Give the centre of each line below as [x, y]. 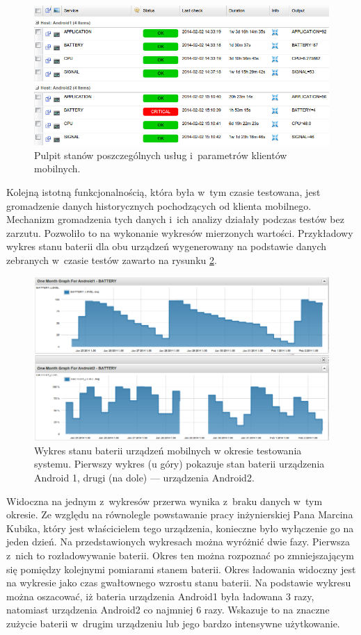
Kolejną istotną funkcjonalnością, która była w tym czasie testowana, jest [163, 192]
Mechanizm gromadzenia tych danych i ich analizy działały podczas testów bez [175, 219]
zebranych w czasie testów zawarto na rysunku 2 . [112, 259]
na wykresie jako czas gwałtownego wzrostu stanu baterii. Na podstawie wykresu [179, 583]
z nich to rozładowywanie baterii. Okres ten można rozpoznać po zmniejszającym [180, 555]
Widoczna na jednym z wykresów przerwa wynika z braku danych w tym [165, 501]
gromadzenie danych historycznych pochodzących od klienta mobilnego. [159, 205]
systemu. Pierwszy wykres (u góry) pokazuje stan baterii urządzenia [179, 464]
